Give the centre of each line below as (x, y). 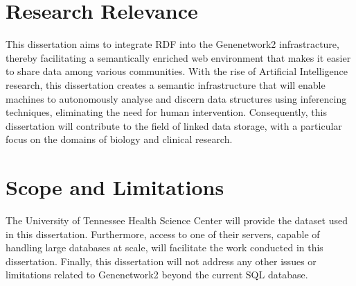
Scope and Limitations (115, 187)
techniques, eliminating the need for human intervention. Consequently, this (166, 112)
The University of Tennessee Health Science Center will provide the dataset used (177, 220)
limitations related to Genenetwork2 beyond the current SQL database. (157, 275)
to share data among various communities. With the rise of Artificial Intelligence (177, 71)
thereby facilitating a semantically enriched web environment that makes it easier (178, 57)
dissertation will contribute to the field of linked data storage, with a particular (174, 125)
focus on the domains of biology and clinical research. (119, 139)
